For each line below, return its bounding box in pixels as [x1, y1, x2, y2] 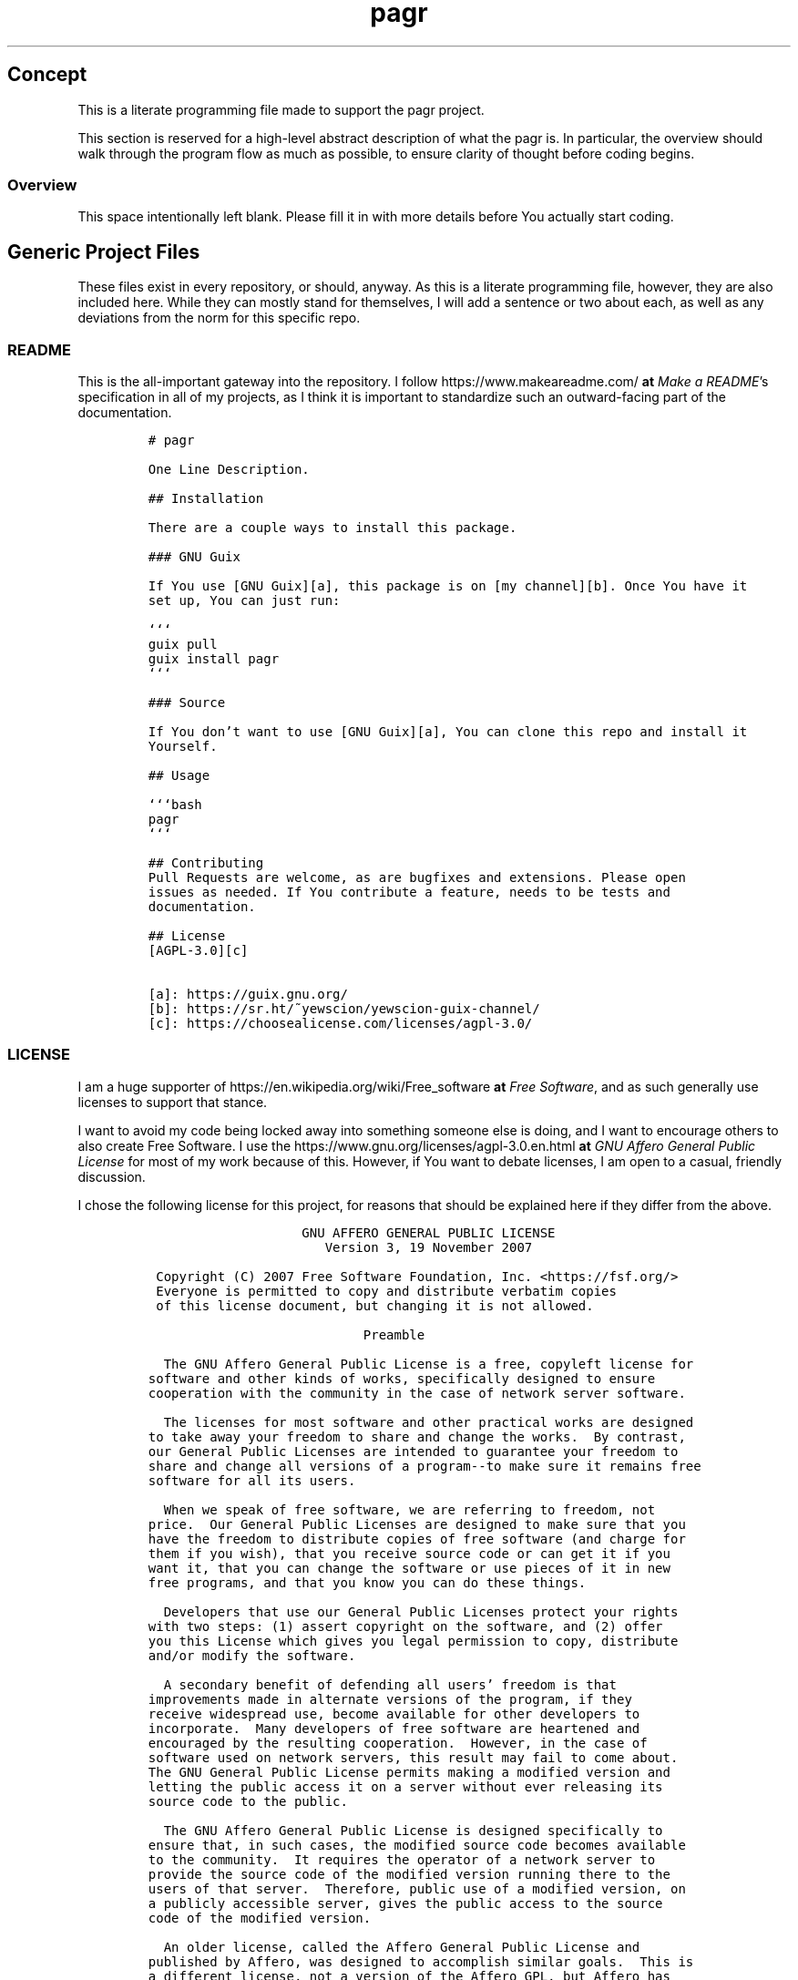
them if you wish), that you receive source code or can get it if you [148, 1545, 670, 1561]
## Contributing [148, 855, 264, 870]
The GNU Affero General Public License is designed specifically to [163, 1822, 663, 1838]
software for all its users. [148, 1472, 356, 1488]
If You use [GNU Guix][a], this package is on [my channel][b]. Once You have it [148, 578, 748, 593]
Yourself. [148, 738, 218, 754]
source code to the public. [148, 1793, 348, 1809]
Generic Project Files [7, 240, 200, 263]
